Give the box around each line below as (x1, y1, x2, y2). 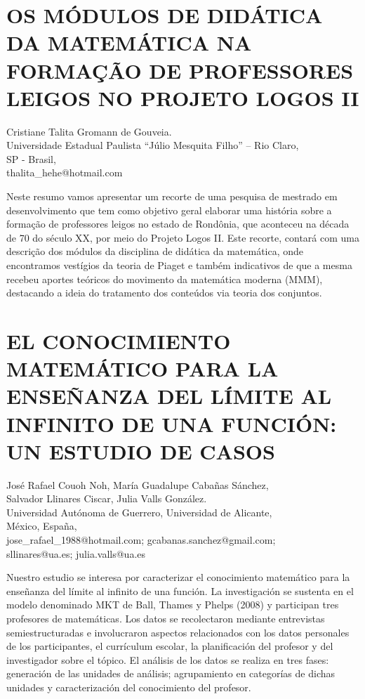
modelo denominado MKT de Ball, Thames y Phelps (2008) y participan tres (6, 597, 339, 612)
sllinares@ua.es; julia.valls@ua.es (6, 546, 146, 561)
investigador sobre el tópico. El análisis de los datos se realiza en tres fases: (6, 652, 329, 667)
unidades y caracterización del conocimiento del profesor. (6, 680, 251, 694)
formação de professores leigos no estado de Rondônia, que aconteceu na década (6, 216, 350, 231)
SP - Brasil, (6, 151, 56, 166)
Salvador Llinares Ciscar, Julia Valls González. (6, 491, 207, 506)
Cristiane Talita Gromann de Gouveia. (6, 124, 172, 138)
